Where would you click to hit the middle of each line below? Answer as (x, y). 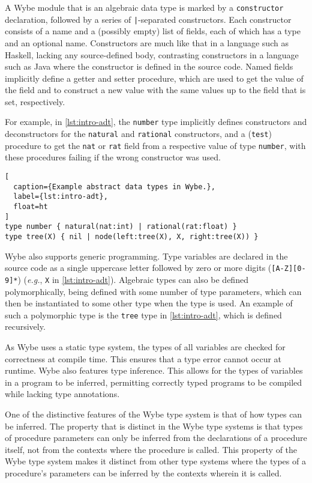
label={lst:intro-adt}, (61, 197)
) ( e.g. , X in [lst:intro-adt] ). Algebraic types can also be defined (133, 279)
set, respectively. (35, 101)
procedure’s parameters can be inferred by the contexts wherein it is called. (143, 472)
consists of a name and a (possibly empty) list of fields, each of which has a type (153, 31)
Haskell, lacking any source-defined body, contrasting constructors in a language (152, 54)
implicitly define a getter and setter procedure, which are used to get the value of (154, 78)
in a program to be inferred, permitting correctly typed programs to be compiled (154, 382)
